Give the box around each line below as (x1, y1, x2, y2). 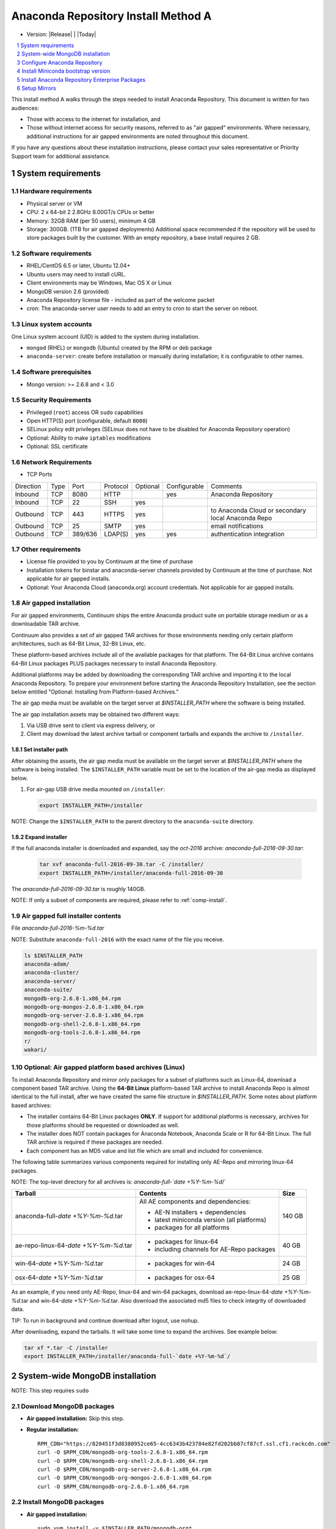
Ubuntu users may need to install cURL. (26, 270, 126, 278)
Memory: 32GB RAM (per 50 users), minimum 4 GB (26, 217, 156, 224)
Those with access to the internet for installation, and (26, 116, 161, 123)
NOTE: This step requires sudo (11, 1386, 89, 1394)
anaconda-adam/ (24, 961, 70, 968)
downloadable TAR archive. (11, 620, 81, 628)
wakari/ (24, 1046, 47, 1053)
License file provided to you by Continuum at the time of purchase (26, 558, 194, 565)
